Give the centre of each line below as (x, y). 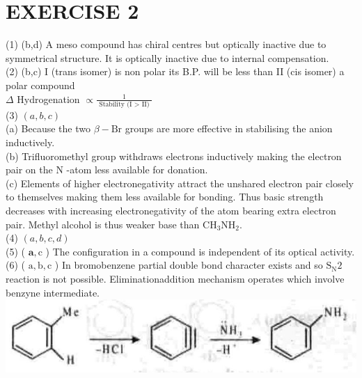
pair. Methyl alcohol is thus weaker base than (103, 224)
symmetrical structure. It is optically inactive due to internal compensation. (167, 57)
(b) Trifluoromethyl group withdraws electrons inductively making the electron (174, 156)
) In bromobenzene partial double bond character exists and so (189, 265)
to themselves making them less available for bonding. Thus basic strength (165, 197)
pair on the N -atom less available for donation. (107, 170)
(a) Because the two (48, 128)
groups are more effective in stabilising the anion (229, 128)
